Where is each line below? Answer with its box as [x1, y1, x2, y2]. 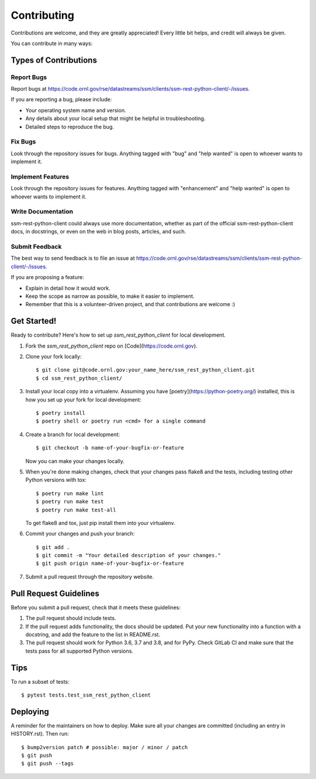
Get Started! [11, 316, 57, 326]
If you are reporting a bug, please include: [11, 96, 112, 103]
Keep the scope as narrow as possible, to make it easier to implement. [25, 293, 195, 300]
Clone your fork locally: [25, 353, 82, 360]
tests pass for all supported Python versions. [25, 647, 134, 654]
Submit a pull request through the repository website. [25, 573, 154, 580]
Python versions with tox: [25, 476, 87, 483]
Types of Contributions [11, 55, 97, 65]
